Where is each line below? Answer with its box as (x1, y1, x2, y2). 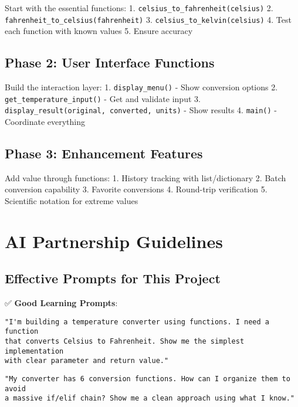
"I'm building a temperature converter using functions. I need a (5, 317, 270, 326)
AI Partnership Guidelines (5, 229, 223, 253)
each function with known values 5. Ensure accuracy (5, 25, 193, 37)
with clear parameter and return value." (5, 357, 169, 365)
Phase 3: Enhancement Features (5, 144, 203, 162)
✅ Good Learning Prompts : (5, 297, 118, 309)
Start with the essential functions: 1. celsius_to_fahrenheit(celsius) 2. (5, 2, 273, 13)
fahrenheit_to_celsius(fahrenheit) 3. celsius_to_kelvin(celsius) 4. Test (5, 13, 292, 25)
